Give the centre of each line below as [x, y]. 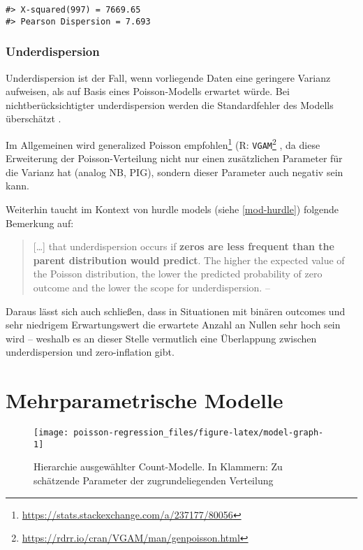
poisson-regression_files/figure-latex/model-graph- [199, 433]
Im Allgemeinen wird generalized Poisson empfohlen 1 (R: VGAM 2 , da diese [163, 143]
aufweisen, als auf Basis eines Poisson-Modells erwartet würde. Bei [148, 91]
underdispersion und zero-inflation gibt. [90, 352]
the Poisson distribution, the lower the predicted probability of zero [178, 274]
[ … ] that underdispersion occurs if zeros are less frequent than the [184, 246]
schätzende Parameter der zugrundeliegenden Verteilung [154, 480]
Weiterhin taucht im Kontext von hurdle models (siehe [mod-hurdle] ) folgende [172, 209]
